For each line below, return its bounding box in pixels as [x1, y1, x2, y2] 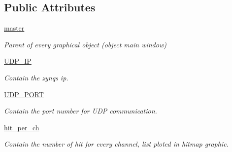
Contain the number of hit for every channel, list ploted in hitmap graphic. [4, 139, 229, 149]
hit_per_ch [4, 122, 39, 132]
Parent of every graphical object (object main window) [4, 39, 166, 49]
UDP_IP [4, 56, 32, 66]
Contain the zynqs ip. [4, 72, 68, 82]
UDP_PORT [4, 89, 44, 99]
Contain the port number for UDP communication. [4, 106, 157, 116]
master [4, 23, 25, 33]
